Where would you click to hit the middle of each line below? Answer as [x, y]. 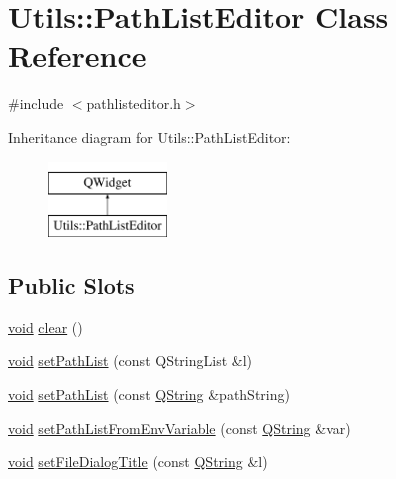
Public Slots [71, 285]
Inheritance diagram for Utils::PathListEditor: [149, 136]
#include [36, 103]
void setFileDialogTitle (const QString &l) [138, 461]
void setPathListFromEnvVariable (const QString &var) [179, 427]
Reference [77, 55]
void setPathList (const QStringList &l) [130, 360]
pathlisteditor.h [133, 103]
